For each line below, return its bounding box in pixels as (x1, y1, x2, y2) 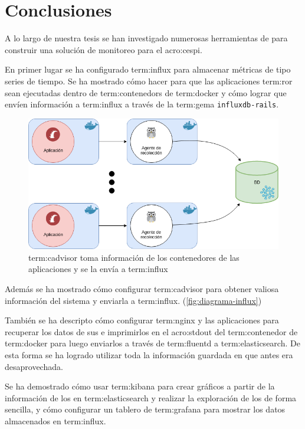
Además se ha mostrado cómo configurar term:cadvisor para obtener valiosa (5, 283, 279, 295)
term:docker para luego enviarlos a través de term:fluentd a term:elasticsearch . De (5, 337, 300, 349)
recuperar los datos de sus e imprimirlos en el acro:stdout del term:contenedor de (5, 325, 298, 338)
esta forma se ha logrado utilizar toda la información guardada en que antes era (5, 349, 293, 361)
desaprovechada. (5, 360, 63, 372)
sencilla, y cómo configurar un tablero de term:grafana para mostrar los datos (5, 403, 286, 415)
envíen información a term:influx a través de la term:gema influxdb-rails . (5, 98, 279, 110)
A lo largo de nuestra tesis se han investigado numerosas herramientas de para (5, 32, 288, 44)
